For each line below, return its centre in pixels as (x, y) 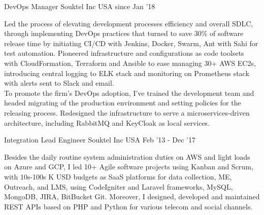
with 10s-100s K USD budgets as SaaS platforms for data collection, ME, (118, 176)
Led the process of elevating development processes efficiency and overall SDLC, (129, 23)
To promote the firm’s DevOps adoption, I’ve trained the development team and (129, 93)
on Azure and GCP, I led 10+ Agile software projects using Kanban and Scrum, (129, 167)
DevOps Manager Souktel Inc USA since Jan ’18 (80, 6)
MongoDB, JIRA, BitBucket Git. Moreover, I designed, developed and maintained (132, 196)
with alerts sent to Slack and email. (59, 83)
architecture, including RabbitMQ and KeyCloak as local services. (107, 122)
